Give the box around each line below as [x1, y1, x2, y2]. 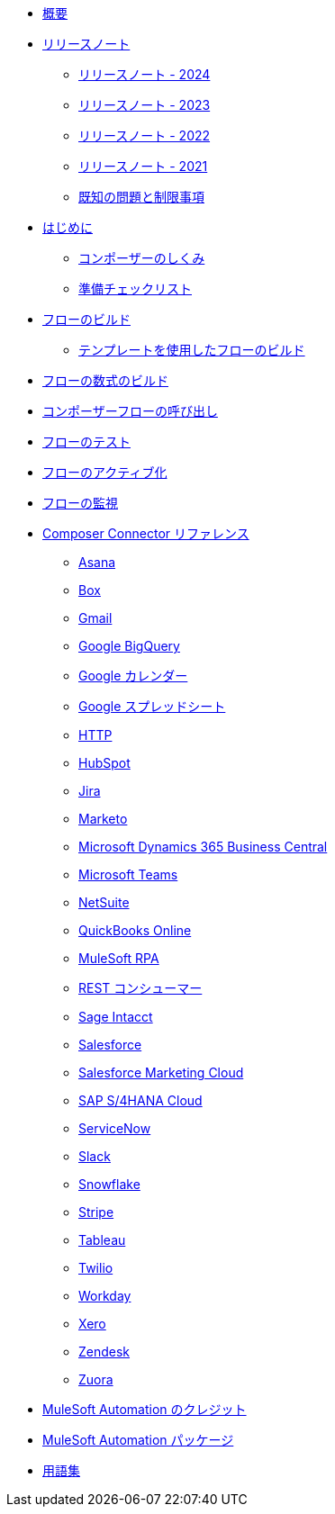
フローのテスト [42, 434, 131, 449]
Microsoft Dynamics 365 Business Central [78, 839, 328, 854]
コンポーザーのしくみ [78, 250, 205, 266]
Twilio [78, 1260, 113, 1275]
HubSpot [78, 755, 131, 771]
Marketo [78, 811, 128, 826]
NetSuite [78, 895, 130, 910]
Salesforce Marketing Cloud [78, 1065, 244, 1080]
